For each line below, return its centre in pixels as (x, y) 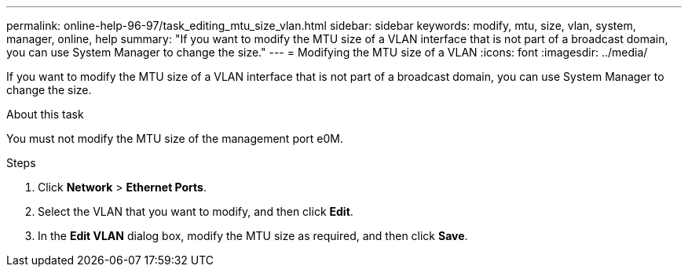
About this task (45, 114)
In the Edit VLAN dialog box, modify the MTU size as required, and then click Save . (253, 236)
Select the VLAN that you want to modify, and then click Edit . (196, 211)
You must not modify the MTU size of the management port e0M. (175, 138)
